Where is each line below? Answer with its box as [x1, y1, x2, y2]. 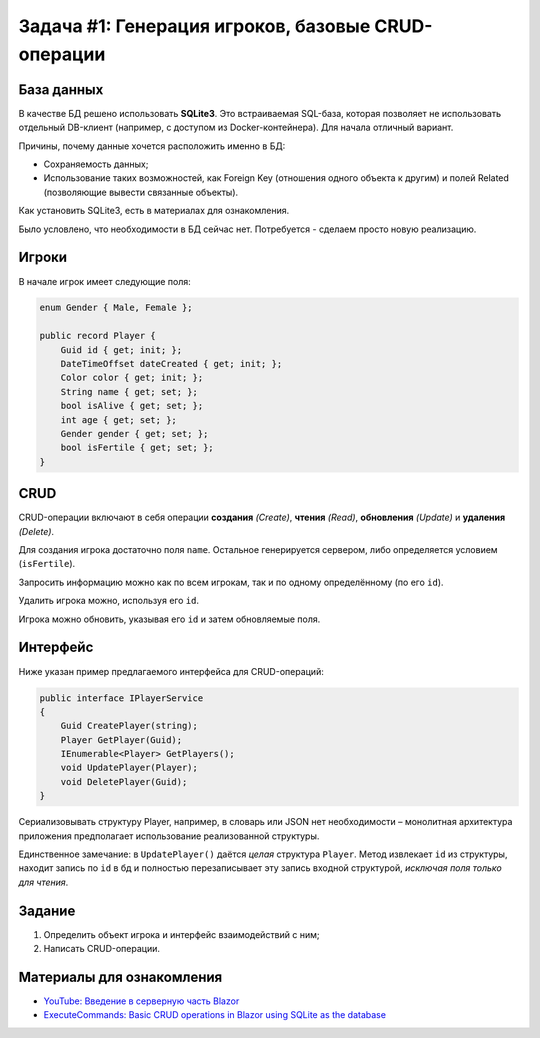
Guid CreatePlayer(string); [60, 720, 199, 732]
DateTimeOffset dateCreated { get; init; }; [60, 358, 283, 370]
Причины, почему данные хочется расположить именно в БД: [18, 140, 286, 152]
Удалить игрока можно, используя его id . [18, 595, 200, 607]
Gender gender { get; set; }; [60, 428, 209, 439]
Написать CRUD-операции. [43, 943, 160, 955]
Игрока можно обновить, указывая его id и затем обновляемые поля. [18, 613, 321, 625]
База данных [18, 81, 104, 98]
